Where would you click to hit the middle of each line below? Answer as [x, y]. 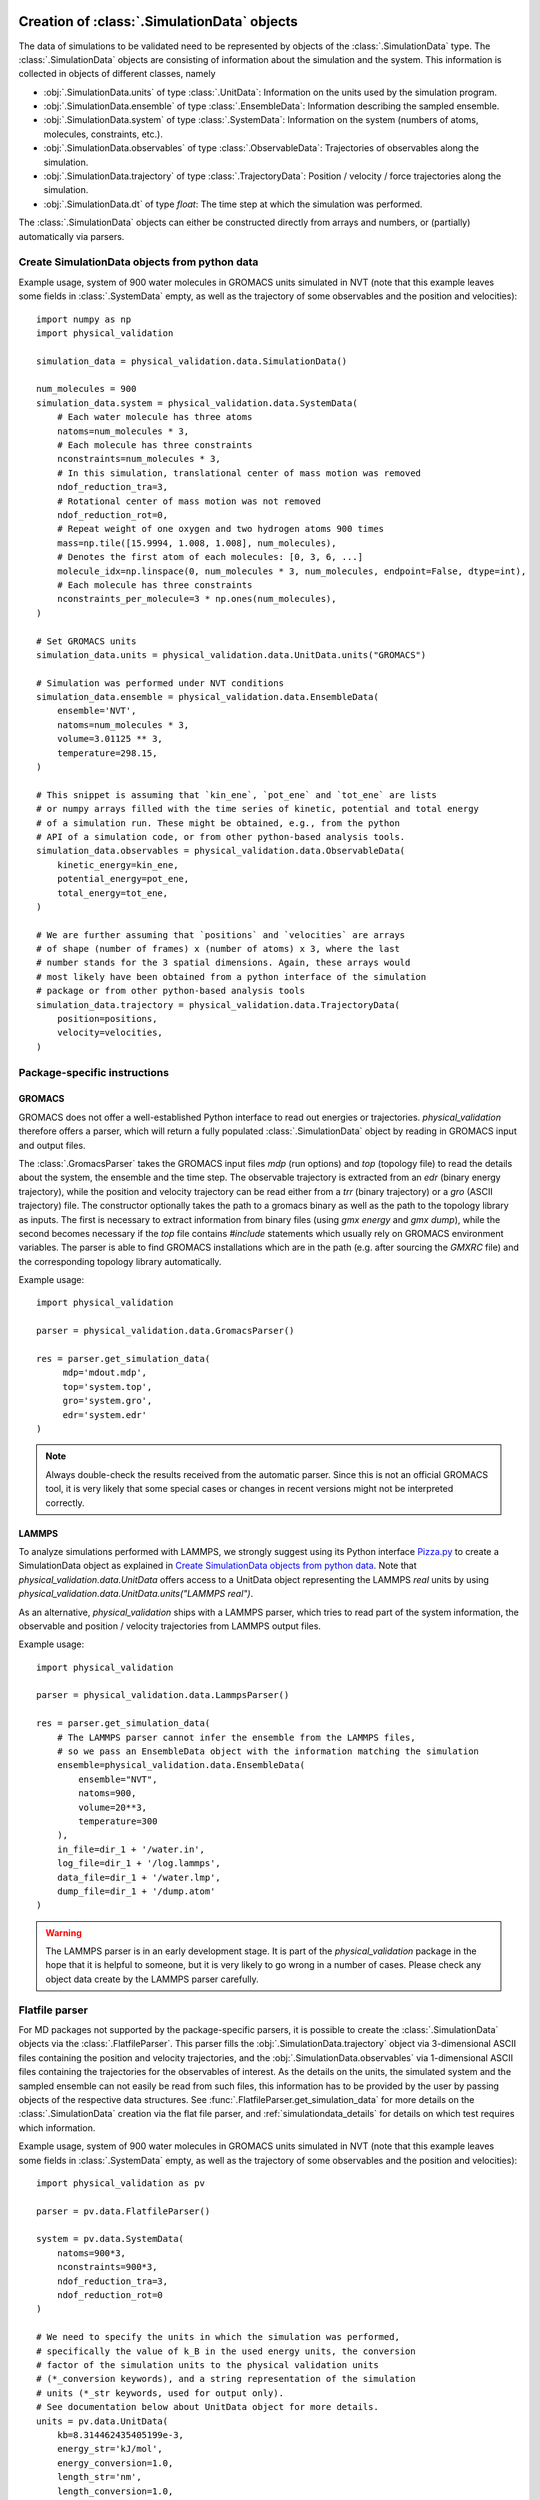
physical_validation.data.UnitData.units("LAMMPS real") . [136, 1594]
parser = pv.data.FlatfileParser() [123, 2211]
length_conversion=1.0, [115, 2491]
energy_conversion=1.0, [115, 2463]
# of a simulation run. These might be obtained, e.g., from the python [218, 823]
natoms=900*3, [91, 2253]
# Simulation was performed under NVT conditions [160, 683]
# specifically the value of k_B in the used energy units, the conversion [226, 2351]
